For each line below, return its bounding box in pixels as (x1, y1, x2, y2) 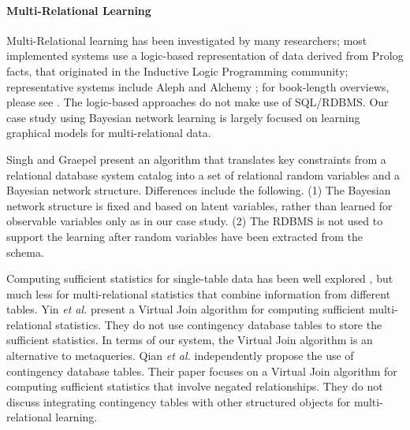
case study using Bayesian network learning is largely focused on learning (6, 109, 360, 125)
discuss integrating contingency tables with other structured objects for (6, 393, 351, 410)
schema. (6, 243, 44, 260)
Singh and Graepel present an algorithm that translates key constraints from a (6, 150, 386, 167)
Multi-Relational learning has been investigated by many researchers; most (6, 32, 367, 48)
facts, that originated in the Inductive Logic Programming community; (6, 62, 348, 79)
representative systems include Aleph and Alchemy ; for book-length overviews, (6, 78, 389, 95)
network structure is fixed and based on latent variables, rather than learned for (6, 197, 393, 213)
